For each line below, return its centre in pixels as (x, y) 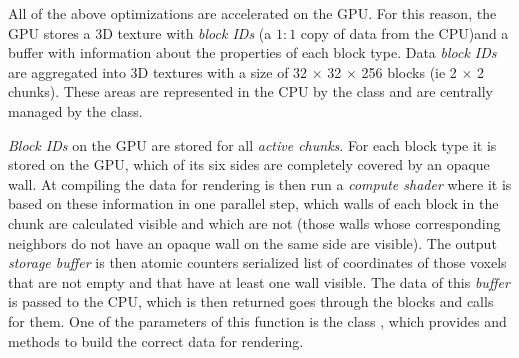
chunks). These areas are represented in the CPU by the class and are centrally (251, 91)
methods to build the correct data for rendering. (156, 340)
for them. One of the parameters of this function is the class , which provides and (257, 320)
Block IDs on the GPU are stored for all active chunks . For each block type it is (252, 144)
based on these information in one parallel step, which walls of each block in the (253, 203)
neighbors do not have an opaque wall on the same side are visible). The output (252, 242)
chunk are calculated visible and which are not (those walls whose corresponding (254, 222)
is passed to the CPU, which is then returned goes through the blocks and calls (251, 301)
